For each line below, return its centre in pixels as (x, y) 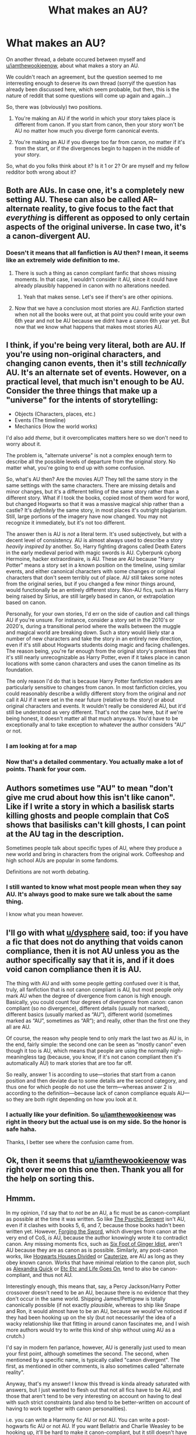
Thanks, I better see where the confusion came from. (70, 1142)
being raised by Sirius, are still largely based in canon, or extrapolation (90, 596)
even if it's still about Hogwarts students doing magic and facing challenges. (98, 645)
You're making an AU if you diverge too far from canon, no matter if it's (100, 142)
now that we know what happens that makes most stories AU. (89, 327)
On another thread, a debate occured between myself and (76, 59)
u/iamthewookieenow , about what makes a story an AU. (73, 66)
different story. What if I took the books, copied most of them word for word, (98, 498)
